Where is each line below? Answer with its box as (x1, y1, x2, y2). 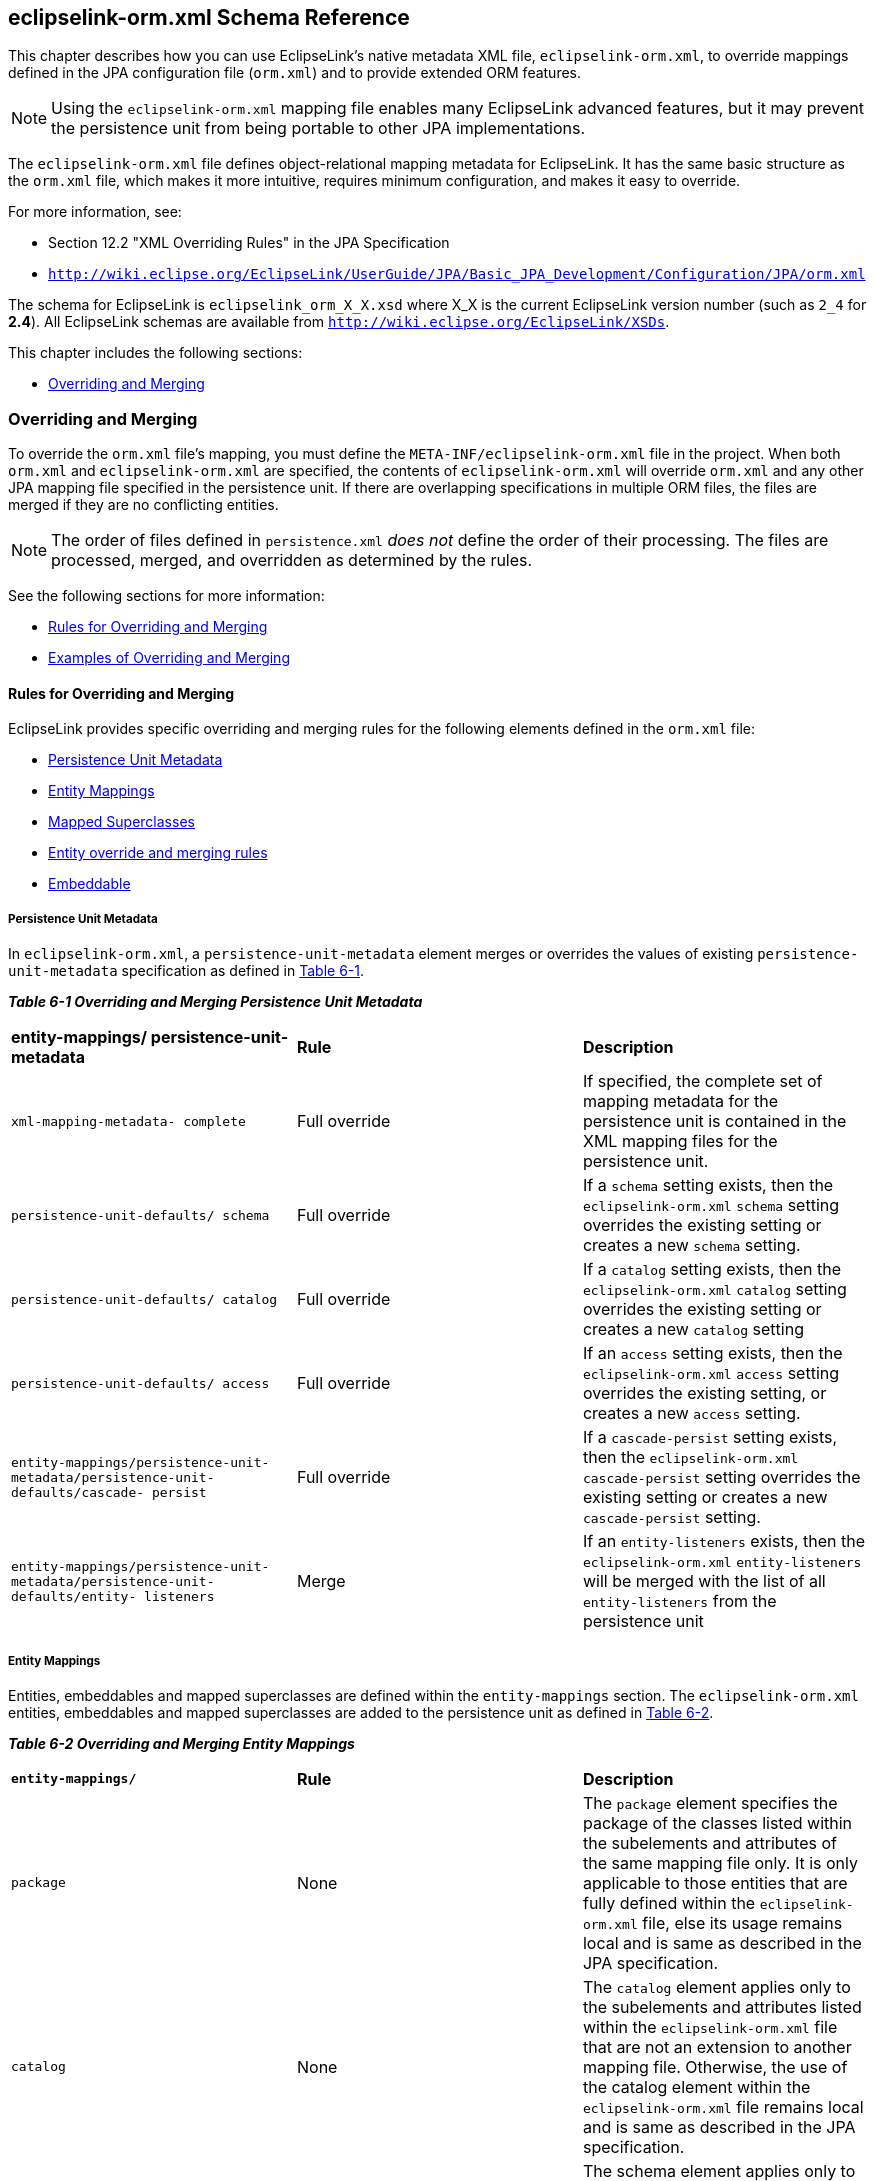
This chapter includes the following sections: (8, 344, 303, 362)
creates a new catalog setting (582, 1319, 804, 1340)
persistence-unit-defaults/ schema (11, 1207, 270, 1223)
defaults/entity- (11, 1588, 137, 1604)
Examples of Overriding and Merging (48, 649, 290, 667)
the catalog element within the (582, 2076, 811, 2097)
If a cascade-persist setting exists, (582, 1427, 838, 1448)
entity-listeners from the (582, 1591, 777, 1612)
